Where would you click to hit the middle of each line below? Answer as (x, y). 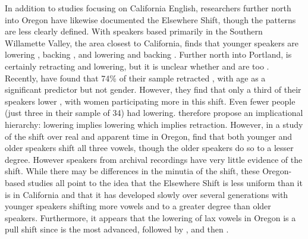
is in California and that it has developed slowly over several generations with (147, 194)
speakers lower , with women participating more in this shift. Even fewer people (150, 101)
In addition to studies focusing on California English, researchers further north (148, 8)
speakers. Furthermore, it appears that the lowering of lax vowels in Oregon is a (150, 217)
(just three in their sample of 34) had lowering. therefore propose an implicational (154, 113)
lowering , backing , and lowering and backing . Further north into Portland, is (148, 54)
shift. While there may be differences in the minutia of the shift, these (132, 171)
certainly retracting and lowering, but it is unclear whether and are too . (137, 66)
